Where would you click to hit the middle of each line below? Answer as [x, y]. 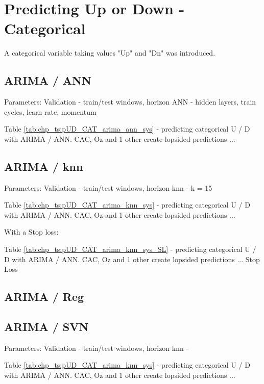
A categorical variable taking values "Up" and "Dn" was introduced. [110, 53]
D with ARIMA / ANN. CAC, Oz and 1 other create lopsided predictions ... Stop [132, 259]
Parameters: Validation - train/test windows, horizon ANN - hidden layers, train [130, 102]
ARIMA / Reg [44, 297]
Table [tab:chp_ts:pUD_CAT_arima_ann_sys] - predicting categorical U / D [127, 129]
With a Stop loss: [31, 232]
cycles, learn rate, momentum [50, 111]
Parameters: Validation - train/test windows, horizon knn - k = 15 [108, 187]
